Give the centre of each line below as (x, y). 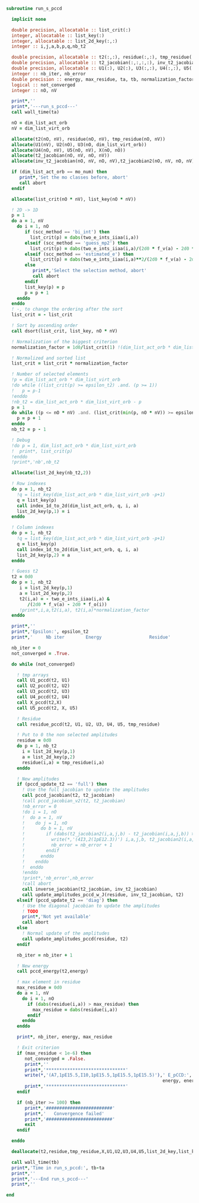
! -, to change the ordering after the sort (67, 309)
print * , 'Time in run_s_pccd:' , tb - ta (58, 1168)
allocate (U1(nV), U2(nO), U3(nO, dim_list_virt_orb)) (79, 145)
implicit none (29, 19)
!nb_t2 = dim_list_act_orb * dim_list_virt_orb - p (77, 402)
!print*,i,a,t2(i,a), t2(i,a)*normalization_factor (84, 610)
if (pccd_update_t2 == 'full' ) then (62, 784)
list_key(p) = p (45, 287)
